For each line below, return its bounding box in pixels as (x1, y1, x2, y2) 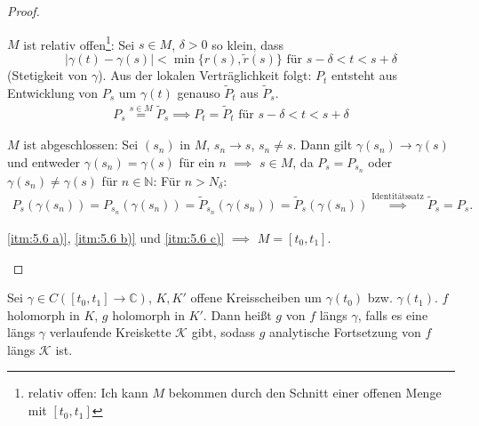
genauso (177, 83, 220, 101)
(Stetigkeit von (7, 66, 88, 84)
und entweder (7, 152, 81, 171)
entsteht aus (331, 66, 398, 84)
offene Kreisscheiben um (190, 288, 323, 307)
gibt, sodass (191, 323, 256, 342)
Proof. (7, 2, 40, 20)
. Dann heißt (203, 305, 272, 324)
